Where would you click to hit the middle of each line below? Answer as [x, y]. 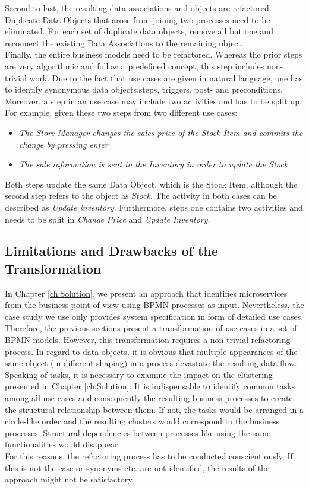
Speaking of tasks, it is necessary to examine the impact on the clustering [139, 374]
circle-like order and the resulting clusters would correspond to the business [142, 421]
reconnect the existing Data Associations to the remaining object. [124, 42]
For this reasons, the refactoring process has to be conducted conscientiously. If [149, 456]
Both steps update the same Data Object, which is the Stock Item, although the [151, 184]
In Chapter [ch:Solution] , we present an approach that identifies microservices [146, 293]
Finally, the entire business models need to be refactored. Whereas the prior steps [154, 54]
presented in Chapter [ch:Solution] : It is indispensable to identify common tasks [150, 386]
